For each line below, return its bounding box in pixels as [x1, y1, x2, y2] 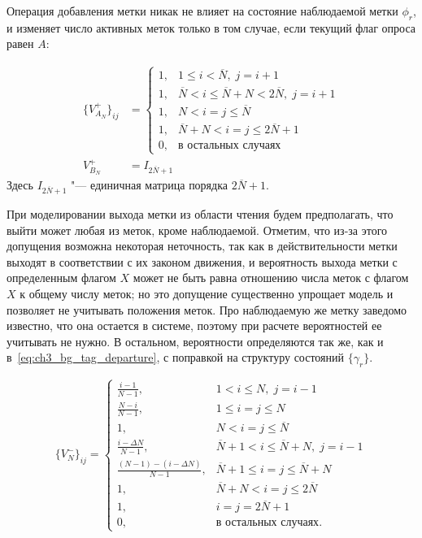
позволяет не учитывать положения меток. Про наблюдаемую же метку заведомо [7, 301, 407, 318]
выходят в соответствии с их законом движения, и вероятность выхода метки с [7, 253, 398, 270]
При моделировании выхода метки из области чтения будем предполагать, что [7, 205, 394, 222]
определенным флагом [7, 269, 116, 286]
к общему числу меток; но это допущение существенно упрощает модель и [20, 284, 394, 302]
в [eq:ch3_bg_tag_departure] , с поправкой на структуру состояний [7, 349, 345, 366]
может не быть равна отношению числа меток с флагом [133, 269, 409, 286]
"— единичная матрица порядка [70, 176, 228, 193]
